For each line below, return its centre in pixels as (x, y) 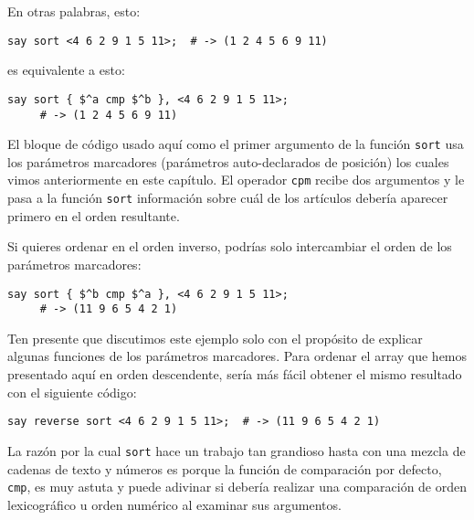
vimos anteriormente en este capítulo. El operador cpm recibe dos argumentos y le (236, 180)
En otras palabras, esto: (74, 11)
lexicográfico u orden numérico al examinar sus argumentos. (174, 504)
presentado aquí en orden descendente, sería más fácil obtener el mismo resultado (235, 374)
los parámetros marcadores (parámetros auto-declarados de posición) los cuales (228, 161)
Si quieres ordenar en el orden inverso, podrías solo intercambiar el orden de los (230, 246)
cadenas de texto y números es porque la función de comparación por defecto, (225, 468)
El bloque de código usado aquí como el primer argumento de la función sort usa (236, 144)
